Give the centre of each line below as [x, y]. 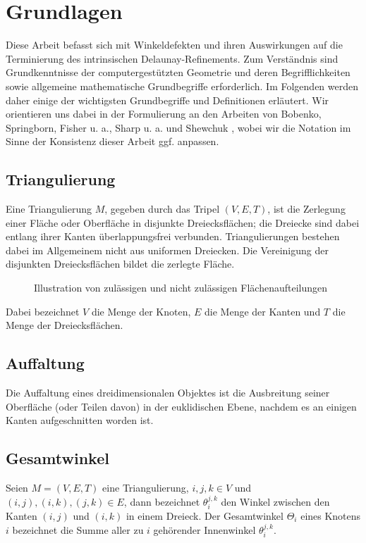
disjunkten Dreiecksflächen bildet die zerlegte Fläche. [120, 264]
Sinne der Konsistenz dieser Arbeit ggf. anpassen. [112, 141]
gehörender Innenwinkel [205, 529]
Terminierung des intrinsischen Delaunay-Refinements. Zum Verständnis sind [172, 58]
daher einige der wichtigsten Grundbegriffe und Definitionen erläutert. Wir [167, 100]
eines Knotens [331, 516]
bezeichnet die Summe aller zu [78, 529]
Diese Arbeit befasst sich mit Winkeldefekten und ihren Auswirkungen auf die [174, 45]
